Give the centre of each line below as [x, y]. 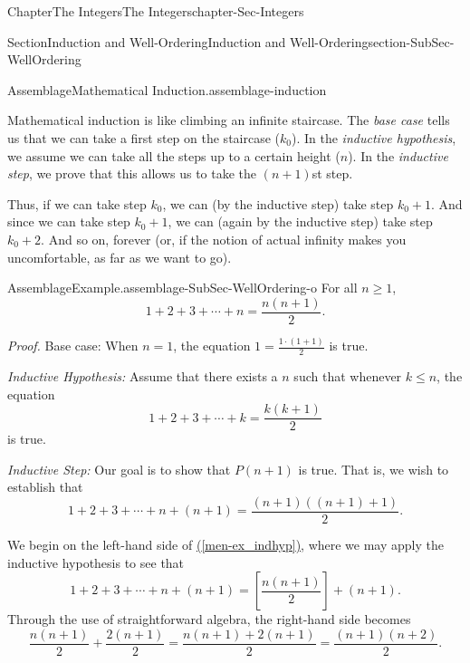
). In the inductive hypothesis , [374, 137]
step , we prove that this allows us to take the [132, 173]
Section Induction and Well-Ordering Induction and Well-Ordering [188, 41]
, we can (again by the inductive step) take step [300, 221]
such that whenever [348, 375]
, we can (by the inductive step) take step [278, 203]
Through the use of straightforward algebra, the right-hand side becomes [209, 619]
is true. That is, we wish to [374, 469]
